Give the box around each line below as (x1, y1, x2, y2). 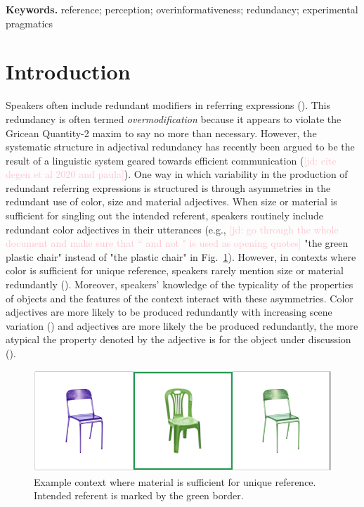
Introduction (6, 57, 131, 86)
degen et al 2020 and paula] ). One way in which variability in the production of (6, 167, 348, 181)
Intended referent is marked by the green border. (34, 488, 244, 503)
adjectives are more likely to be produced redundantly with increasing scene (6, 304, 332, 319)
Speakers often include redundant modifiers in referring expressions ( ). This (6, 98, 331, 113)
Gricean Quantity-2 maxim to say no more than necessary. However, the (6, 125, 317, 140)
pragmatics (6, 15, 53, 30)
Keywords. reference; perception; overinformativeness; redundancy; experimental (6, 2, 358, 16)
